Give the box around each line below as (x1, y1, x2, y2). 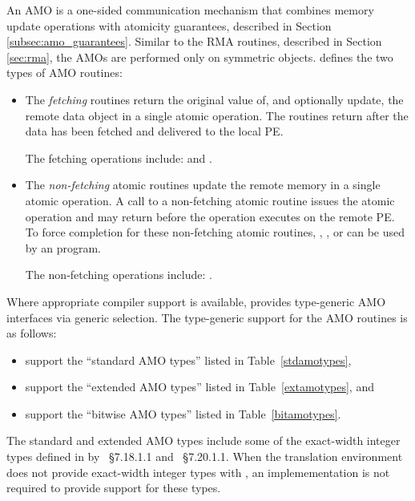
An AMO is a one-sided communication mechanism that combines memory (6, 2, 374, 18)
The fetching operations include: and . (25, 149, 212, 166)
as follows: (6, 325, 57, 341)
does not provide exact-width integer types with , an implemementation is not (6, 463, 390, 480)
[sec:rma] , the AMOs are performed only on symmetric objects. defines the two (6, 48, 393, 65)
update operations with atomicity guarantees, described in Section (6, 17, 332, 34)
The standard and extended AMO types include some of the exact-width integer (6, 432, 401, 449)
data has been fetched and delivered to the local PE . (25, 123, 284, 139)
